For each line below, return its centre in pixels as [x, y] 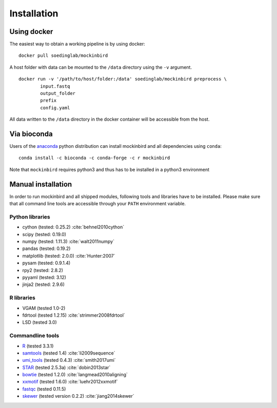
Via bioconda [31, 134]
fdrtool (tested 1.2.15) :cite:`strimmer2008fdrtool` [74, 315]
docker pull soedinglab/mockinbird [63, 56]
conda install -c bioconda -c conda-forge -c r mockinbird [94, 158]
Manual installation [41, 184]
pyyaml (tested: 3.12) [44, 278]
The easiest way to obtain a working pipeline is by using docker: [77, 44]
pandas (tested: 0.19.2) [46, 248]
